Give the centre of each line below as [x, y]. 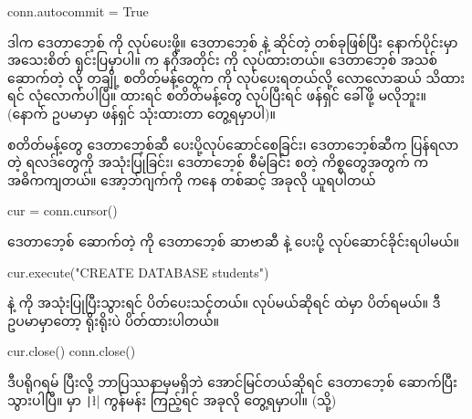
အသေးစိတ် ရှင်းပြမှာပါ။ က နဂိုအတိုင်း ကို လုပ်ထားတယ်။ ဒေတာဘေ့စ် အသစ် [222, 60]
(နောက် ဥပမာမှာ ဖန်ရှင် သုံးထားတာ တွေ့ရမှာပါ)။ [142, 113]
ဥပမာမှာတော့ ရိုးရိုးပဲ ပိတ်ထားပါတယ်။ [113, 320]
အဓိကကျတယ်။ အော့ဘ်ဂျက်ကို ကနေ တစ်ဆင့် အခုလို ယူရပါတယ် [192, 179]
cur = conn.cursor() [63, 210]
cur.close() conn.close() [72, 351]
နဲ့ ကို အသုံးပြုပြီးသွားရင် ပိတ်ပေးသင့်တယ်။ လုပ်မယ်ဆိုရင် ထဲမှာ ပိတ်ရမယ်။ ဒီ [224, 303]
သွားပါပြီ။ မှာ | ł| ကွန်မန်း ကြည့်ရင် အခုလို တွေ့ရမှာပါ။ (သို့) [172, 399]
